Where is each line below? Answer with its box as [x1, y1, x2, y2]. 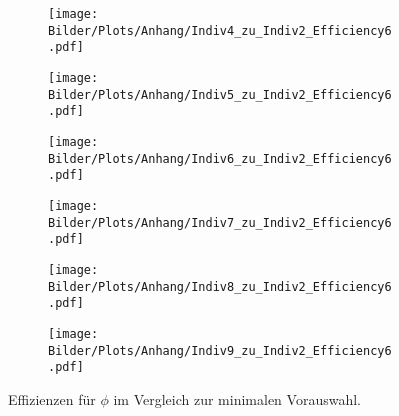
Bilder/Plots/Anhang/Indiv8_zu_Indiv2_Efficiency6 [48, 279, 392, 294]
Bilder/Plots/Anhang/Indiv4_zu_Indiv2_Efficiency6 [48, 23, 392, 38]
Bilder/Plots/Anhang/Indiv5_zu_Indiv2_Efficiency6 [48, 87, 392, 102]
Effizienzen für [8, 388, 96, 409]
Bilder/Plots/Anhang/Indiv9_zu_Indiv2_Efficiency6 [48, 343, 392, 358]
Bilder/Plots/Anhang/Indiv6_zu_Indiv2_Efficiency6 [48, 151, 392, 166]
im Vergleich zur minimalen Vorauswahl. [113, 388, 361, 409]
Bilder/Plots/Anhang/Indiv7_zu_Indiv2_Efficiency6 [48, 215, 392, 230]
